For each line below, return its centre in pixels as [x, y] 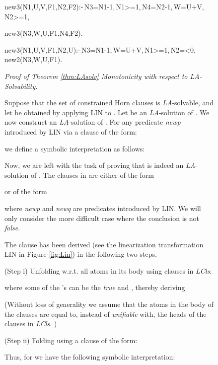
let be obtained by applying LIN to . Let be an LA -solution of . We [107, 112]
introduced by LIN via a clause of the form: [71, 131]
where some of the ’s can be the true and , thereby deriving [95, 287]
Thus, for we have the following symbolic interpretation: [90, 357]
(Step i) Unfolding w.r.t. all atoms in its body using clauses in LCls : [108, 270]
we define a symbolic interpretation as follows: [75, 148]
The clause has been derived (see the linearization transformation [104, 244]
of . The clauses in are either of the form [92, 175]
